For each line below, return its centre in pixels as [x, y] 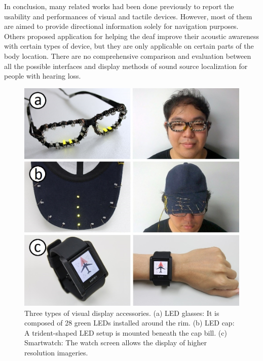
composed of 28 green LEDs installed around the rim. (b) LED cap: [129, 323]
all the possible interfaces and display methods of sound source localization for [126, 66]
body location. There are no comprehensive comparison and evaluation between [128, 56]
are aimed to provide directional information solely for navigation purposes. [121, 26]
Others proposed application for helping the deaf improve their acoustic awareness [132, 36]
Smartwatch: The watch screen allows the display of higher [116, 342]
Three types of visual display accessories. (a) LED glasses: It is [122, 313]
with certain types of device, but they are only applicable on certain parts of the [129, 46]
